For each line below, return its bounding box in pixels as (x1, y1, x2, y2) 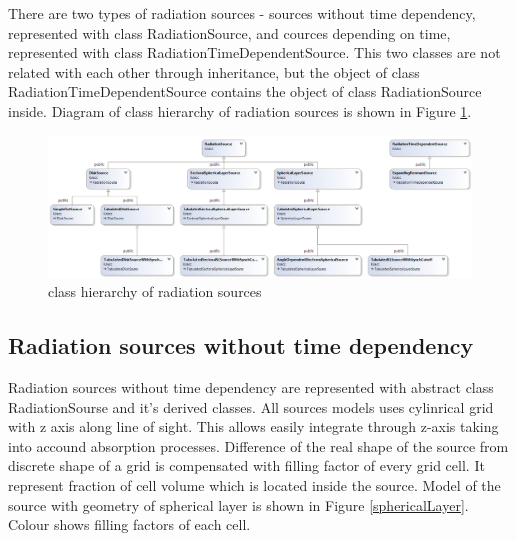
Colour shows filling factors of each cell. (8, 514, 251, 535)
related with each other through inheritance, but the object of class (8, 61, 420, 82)
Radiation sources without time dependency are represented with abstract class (8, 376, 494, 397)
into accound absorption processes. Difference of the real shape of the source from (8, 435, 509, 456)
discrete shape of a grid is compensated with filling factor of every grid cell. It (8, 455, 485, 476)
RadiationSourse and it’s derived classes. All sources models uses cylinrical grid (8, 396, 494, 417)
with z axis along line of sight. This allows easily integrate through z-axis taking (8, 416, 499, 437)
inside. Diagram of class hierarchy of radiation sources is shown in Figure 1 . (8, 100, 472, 121)
